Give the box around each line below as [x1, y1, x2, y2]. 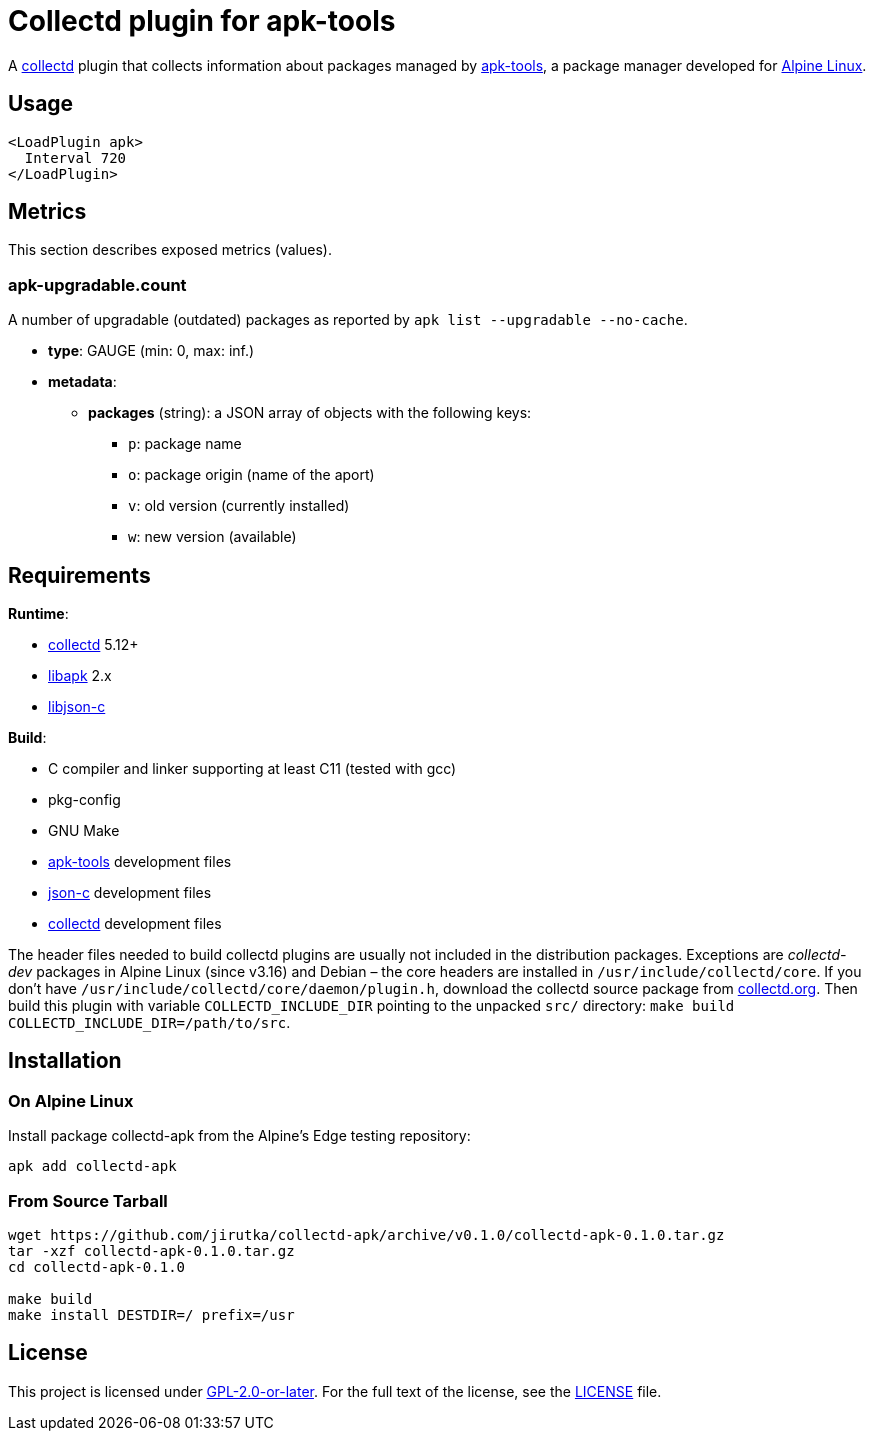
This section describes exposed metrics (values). [8, 241, 332, 259]
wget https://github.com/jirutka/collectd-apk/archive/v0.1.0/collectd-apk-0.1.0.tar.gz [8, 1227, 725, 1243]
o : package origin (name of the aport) [128, 466, 375, 484]
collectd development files [48, 915, 222, 933]
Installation [8, 1048, 122, 1074]
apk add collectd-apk [8, 1158, 177, 1175]
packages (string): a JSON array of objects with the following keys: [88, 404, 532, 422]
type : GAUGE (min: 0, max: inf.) [48, 342, 255, 360]
